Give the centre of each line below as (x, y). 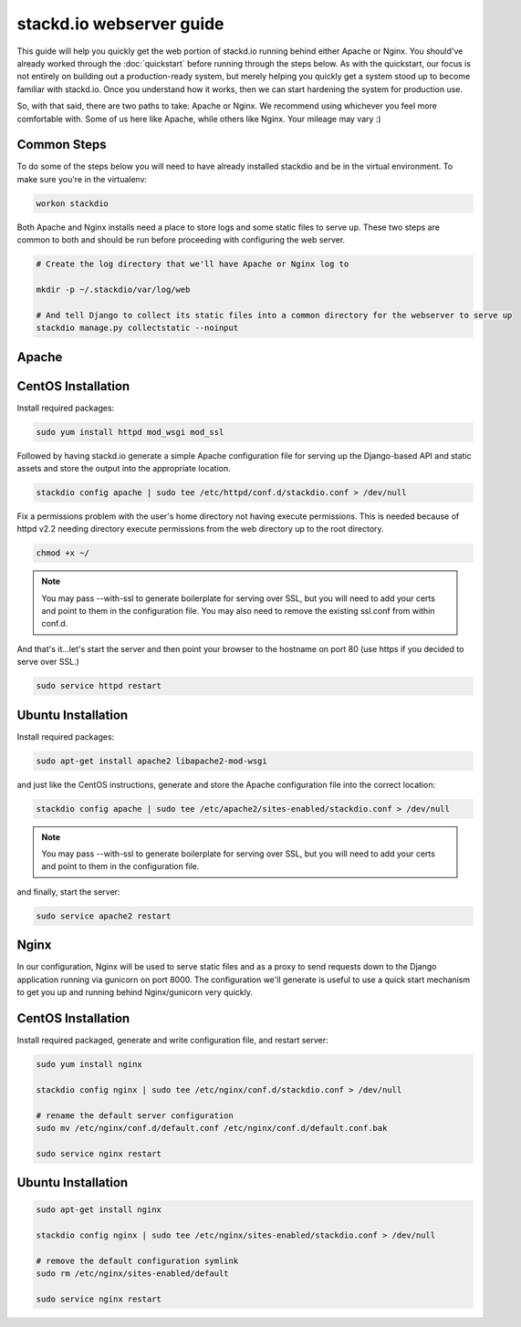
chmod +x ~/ (63, 553)
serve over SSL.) (48, 662)
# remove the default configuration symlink (137, 1260)
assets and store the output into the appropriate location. (124, 468)
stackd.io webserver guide (120, 24)
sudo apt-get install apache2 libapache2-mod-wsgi (152, 761)
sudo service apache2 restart (104, 916)
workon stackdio (73, 203)
